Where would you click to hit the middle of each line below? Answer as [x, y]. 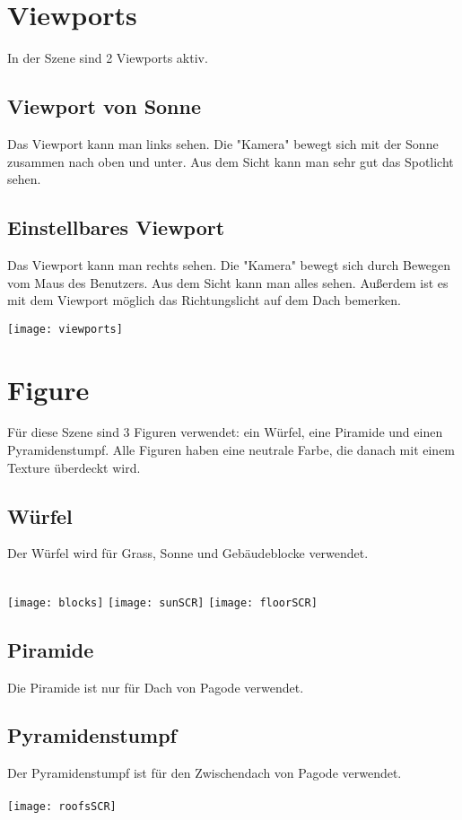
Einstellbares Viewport [116, 227]
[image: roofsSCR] [62, 807]
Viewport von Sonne [105, 106]
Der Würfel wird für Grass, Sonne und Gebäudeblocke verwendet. [188, 553]
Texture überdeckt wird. [74, 467]
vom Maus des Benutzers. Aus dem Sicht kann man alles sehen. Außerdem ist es [228, 282]
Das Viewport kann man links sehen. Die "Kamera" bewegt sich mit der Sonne [223, 143]
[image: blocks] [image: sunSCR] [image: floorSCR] [162, 602]
